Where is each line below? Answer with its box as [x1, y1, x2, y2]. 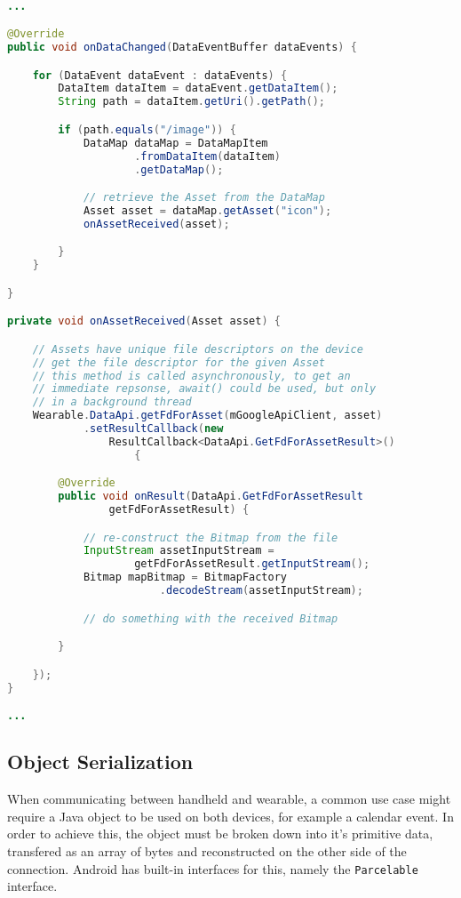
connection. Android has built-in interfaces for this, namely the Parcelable [7, 859, 418, 878]
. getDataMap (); [134, 163, 224, 176]
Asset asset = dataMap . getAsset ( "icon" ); [83, 204, 332, 217]
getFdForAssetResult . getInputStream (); [134, 557, 370, 571]
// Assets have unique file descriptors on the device [32, 342, 363, 356]
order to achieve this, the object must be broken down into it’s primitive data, [7, 824, 433, 843]
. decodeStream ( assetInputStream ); [159, 584, 363, 597]
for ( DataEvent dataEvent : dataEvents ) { [32, 68, 288, 82]
